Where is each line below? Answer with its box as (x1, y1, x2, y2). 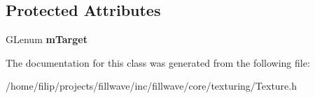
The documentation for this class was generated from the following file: (6, 55, 310, 70)
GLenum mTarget (6, 32, 87, 47)
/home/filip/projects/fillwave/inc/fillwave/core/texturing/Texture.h (6, 79, 297, 93)
